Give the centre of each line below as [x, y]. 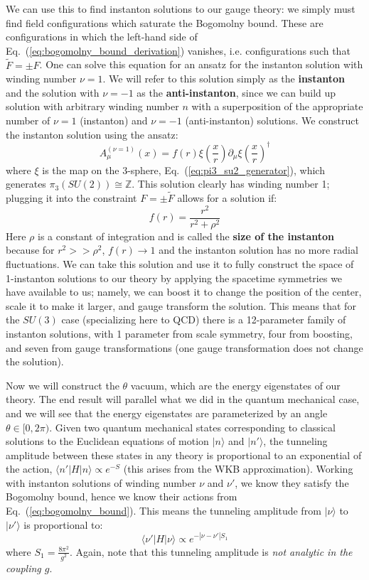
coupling [23, 568]
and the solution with [53, 92]
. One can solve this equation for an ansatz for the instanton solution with [201, 64]
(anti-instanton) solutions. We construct [272, 120]
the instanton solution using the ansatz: [92, 134]
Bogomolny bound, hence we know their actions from [122, 496]
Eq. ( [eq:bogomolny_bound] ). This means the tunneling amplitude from [164, 511]
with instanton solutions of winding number [101, 482]
